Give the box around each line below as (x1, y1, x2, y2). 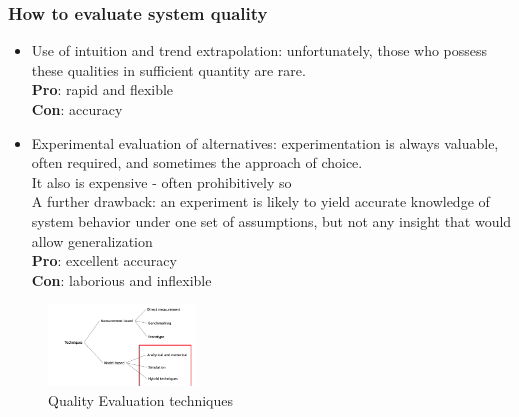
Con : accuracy (31, 99, 123, 119)
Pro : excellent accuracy (31, 250, 177, 271)
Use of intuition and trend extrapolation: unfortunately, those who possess (31, 40, 488, 61)
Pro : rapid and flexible (31, 79, 174, 100)
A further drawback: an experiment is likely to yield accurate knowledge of (31, 191, 490, 212)
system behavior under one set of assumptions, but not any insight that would (31, 210, 512, 231)
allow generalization (31, 230, 153, 251)
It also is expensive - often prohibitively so (31, 171, 292, 192)
